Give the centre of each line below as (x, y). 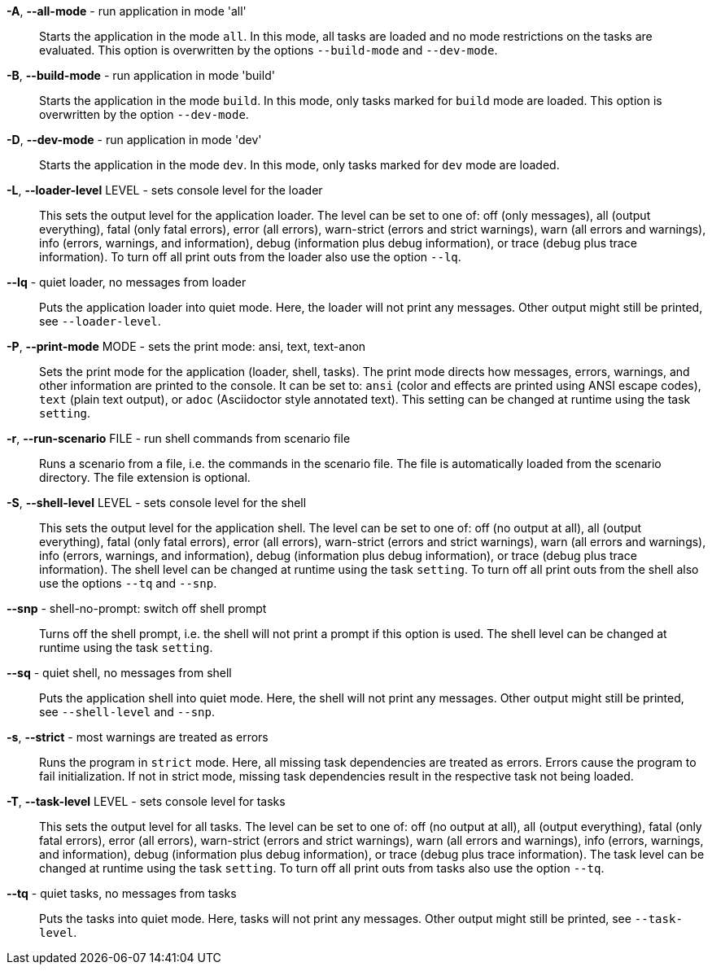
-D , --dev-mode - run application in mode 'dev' (134, 140)
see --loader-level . (100, 321)
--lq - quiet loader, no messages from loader (127, 282)
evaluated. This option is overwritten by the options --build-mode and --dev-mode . (269, 50)
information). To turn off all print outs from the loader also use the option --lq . (250, 257)
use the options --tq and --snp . (128, 583)
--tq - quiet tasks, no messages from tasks (122, 893)
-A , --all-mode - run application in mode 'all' (127, 11)
